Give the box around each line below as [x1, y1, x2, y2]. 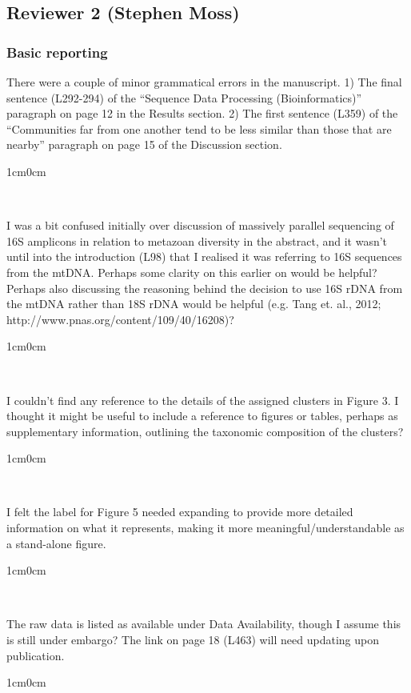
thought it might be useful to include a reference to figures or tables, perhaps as [6, 407, 398, 424]
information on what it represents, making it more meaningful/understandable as [6, 519, 405, 536]
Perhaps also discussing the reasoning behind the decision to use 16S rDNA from [6, 279, 403, 296]
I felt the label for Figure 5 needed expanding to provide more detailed [6, 503, 353, 520]
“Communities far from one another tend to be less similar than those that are [6, 120, 392, 137]
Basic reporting [6, 42, 108, 62]
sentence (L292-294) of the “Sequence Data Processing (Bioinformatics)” [6, 89, 362, 106]
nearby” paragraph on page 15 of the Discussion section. [6, 136, 282, 153]
